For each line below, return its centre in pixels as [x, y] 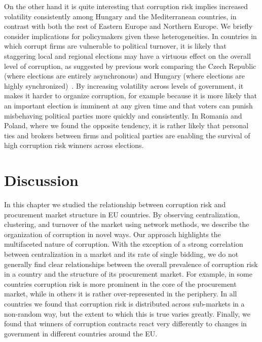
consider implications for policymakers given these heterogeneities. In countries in [130, 36]
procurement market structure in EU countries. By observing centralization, [122, 214]
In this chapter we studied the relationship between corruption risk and [115, 204]
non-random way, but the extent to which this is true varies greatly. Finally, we [127, 313]
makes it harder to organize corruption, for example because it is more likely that [131, 96]
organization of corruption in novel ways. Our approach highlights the [113, 234]
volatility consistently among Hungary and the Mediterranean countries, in [120, 16]
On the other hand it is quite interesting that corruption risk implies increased [126, 6]
